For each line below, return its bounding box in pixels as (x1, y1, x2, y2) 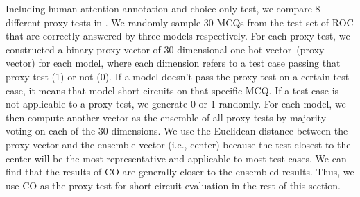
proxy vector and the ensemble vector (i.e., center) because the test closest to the (6, 137, 351, 151)
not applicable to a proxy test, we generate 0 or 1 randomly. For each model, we (6, 96, 346, 111)
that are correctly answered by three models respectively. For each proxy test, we (6, 28, 350, 43)
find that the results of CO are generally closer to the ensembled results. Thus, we (6, 164, 354, 179)
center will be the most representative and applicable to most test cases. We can (6, 151, 347, 165)
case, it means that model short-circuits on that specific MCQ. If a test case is (6, 83, 339, 97)
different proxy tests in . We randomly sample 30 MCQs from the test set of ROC (6, 15, 354, 29)
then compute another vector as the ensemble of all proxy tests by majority (6, 110, 327, 124)
